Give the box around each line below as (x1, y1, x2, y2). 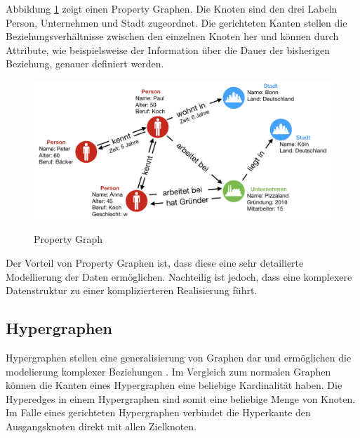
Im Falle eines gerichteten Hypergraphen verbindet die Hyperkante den (6, 405, 311, 420)
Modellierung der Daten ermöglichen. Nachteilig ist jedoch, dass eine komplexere (6, 269, 352, 284)
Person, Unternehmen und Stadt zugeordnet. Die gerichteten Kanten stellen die (6, 15, 347, 29)
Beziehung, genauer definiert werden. (6, 56, 164, 71)
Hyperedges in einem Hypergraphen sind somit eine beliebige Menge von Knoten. (6, 391, 356, 406)
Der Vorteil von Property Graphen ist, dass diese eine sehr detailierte (6, 255, 304, 270)
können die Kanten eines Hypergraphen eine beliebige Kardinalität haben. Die (6, 378, 342, 392)
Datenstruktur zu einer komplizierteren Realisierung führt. (6, 283, 258, 298)
